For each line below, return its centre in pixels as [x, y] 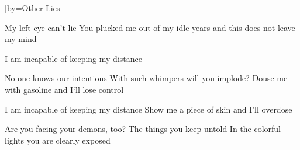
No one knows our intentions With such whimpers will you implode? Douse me [146, 78]
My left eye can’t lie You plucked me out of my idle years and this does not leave [150, 27]
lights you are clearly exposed [58, 140]
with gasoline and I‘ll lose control [64, 89]
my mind [21, 39]
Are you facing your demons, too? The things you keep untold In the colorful [143, 129]
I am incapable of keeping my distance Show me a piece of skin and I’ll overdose [149, 109]
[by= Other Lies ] [34, 8]
